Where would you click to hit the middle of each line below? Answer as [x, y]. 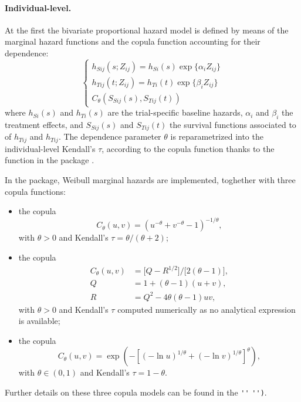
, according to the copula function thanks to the [188, 148]
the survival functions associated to [233, 124]
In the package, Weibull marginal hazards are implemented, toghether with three [150, 180]
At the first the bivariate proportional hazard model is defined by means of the [147, 30]
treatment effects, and [44, 124]
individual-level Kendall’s [50, 148]
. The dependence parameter [110, 136]
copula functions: [35, 191]
